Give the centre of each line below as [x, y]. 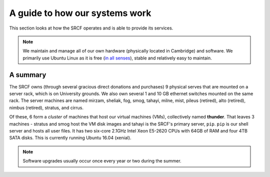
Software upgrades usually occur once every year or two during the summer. [102, 161]
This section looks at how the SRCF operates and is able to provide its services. [91, 28]
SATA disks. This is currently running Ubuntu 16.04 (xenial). [70, 138]
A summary [28, 75]
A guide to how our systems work [80, 13]
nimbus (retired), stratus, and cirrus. [46, 107]
